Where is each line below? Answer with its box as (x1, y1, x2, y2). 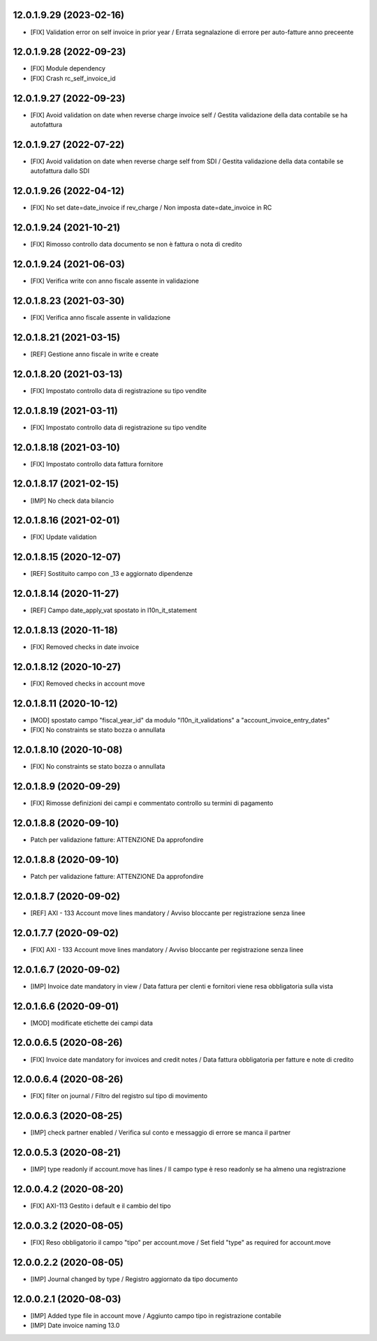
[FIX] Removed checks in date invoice (30, 643, 140, 651)
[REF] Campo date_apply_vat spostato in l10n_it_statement (30, 606, 198, 614)
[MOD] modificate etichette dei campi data (30, 1018, 154, 1027)
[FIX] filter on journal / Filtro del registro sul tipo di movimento (30, 1092, 208, 1100)
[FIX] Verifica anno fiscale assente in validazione (30, 313, 171, 322)
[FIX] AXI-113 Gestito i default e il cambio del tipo (30, 1201, 171, 1210)
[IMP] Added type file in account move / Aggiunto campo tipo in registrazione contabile (30, 1311, 282, 1319)
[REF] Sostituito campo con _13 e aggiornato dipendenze (30, 570, 193, 578)
